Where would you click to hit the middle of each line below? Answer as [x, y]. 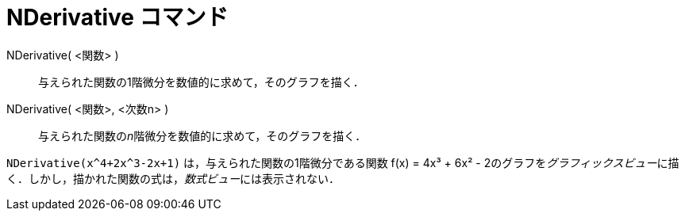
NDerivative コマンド [117, 17]
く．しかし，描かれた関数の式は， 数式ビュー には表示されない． [173, 178]
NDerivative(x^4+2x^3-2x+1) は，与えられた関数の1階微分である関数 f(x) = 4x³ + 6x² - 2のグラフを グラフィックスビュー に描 [343, 162]
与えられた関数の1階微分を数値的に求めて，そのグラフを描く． [201, 82]
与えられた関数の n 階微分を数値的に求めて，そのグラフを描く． [202, 135]
